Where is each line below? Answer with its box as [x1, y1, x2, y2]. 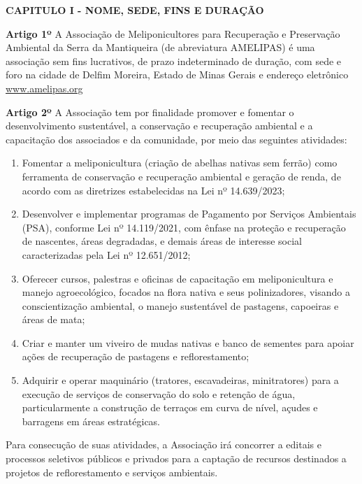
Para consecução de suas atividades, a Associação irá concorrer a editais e [6, 437, 321, 452]
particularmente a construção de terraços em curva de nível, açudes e [22, 400, 318, 415]
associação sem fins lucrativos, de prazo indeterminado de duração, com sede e [6, 53, 342, 68]
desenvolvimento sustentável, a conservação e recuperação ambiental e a [6, 118, 313, 133]
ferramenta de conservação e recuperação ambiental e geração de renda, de [22, 169, 341, 183]
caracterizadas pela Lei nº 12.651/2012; [22, 247, 191, 262]
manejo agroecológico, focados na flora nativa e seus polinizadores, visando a [22, 285, 350, 299]
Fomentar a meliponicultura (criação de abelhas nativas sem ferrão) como [22, 155, 338, 170]
